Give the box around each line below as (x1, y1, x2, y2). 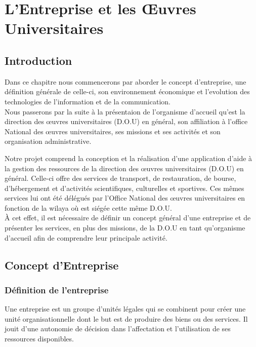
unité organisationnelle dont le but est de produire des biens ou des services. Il (5, 313, 248, 324)
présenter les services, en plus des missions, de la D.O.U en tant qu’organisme (5, 222, 245, 233)
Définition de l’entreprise (5, 283, 109, 296)
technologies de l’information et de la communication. (5, 96, 170, 106)
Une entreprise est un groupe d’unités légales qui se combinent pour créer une (5, 303, 246, 314)
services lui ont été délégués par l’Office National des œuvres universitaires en (5, 192, 245, 203)
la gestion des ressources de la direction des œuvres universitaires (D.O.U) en (5, 163, 244, 173)
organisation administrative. (5, 136, 92, 146)
